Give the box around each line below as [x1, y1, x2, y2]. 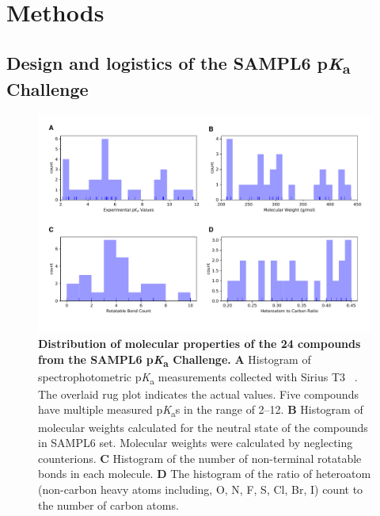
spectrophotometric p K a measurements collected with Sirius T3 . [38, 368, 358, 387]
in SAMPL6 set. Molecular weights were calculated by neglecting [38, 434, 353, 451]
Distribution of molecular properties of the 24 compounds [38, 334, 361, 351]
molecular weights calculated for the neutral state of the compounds [38, 419, 368, 435]
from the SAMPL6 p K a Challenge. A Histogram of [38, 350, 311, 369]
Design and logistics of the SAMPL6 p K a [6, 50, 351, 78]
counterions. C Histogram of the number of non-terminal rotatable [38, 449, 362, 466]
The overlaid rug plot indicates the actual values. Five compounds [38, 385, 359, 402]
